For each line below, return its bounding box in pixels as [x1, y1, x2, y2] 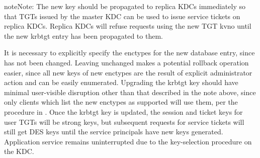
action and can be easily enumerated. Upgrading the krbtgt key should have [4, 77, 238, 88]
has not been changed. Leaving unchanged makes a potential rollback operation [4, 57, 249, 67]
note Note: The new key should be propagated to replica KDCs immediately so [4, 1, 245, 11]
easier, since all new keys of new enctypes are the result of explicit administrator [4, 67, 252, 77]
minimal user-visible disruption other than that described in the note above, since [4, 87, 256, 97]
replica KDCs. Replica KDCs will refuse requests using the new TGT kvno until [4, 21, 251, 31]
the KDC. [4, 146, 34, 156]
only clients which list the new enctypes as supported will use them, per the [4, 97, 238, 107]
